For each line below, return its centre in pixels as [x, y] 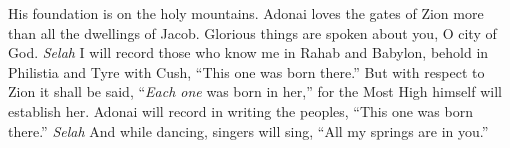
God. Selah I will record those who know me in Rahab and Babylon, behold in [248, 52]
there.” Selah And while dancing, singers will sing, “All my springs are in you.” [248, 130]
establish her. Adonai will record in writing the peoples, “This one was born [240, 110]
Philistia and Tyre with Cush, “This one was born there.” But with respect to [246, 71]
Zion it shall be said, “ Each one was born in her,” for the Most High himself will [255, 91]
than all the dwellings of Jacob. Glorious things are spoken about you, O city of [252, 32]
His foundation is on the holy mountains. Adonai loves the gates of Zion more [246, 13]
